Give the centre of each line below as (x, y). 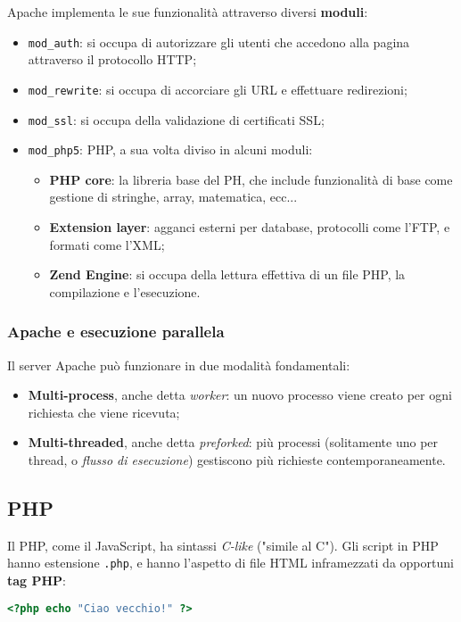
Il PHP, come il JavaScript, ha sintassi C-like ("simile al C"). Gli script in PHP (223, 545)
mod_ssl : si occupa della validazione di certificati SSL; (176, 119)
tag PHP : (37, 581)
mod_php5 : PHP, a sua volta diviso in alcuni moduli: (170, 149)
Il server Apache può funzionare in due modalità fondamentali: (179, 365)
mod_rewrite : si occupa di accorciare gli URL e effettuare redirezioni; (218, 89)
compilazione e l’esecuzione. (125, 291)
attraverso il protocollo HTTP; (112, 59)
